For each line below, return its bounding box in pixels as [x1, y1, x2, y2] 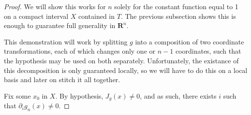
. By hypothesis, [55, 90, 103, 101]
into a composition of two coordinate [135, 36, 244, 46]
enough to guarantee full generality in [4, 20, 116, 30]
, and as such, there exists [140, 90, 217, 101]
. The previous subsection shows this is [120, 11, 236, 21]
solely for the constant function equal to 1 [114, 1, 238, 11]
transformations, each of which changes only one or [4, 46, 156, 56]
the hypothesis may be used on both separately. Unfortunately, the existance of [4, 55, 239, 65]
